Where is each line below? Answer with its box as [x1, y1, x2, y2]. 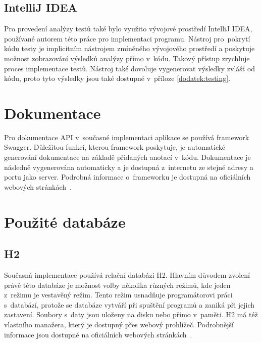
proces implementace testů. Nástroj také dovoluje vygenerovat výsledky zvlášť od [4, 63, 255, 73]
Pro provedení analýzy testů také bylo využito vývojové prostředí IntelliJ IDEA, [4, 23, 252, 34]
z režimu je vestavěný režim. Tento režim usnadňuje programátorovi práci [4, 289, 233, 300]
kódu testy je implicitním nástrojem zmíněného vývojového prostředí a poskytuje [4, 43, 255, 54]
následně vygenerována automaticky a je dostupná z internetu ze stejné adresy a [4, 161, 253, 172]
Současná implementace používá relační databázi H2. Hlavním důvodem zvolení [4, 270, 250, 280]
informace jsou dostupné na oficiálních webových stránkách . [4, 329, 192, 339]
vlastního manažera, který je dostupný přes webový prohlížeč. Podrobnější [4, 319, 234, 329]
